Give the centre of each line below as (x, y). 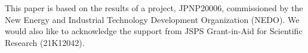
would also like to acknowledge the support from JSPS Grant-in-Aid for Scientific (154, 31)
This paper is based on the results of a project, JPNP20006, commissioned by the (154, 8)
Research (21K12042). (45, 42)
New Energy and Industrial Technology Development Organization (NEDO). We (152, 19)
